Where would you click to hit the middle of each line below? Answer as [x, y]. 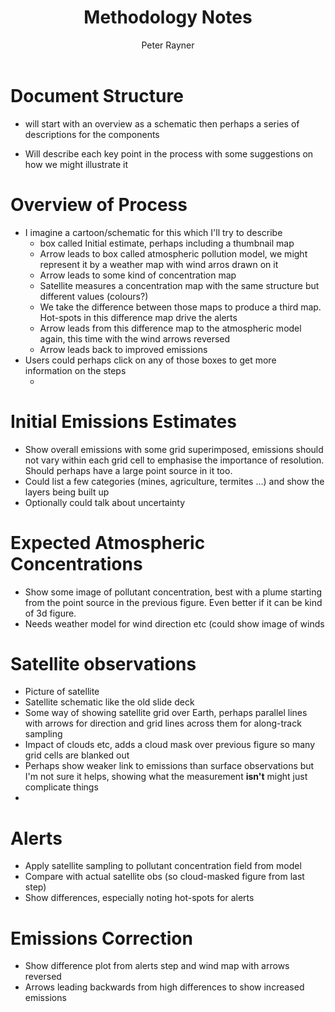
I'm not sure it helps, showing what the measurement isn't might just [166, 777]
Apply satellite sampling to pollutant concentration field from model [163, 866]
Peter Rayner [168, 45]
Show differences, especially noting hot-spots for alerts [139, 898]
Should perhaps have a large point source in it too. [128, 470]
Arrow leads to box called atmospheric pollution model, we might [173, 253]
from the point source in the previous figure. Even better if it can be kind [173, 602]
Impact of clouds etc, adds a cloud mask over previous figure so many [169, 745]
